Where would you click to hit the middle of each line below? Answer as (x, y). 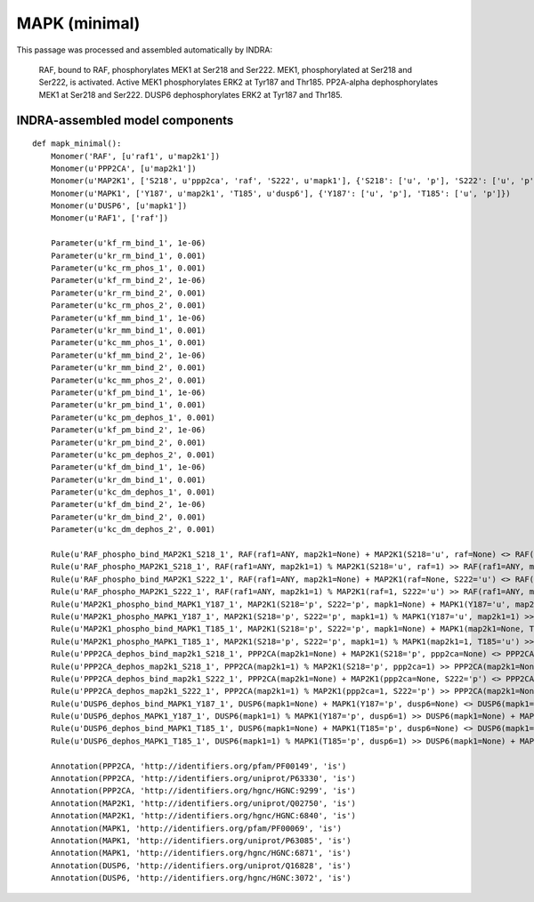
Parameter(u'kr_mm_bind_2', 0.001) (128, 368)
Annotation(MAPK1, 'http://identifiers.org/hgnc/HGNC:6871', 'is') (201, 853)
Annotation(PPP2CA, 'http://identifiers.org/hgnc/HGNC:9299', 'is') (203, 791)
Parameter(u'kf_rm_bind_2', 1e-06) (128, 281)
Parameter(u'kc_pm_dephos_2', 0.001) (133, 455)
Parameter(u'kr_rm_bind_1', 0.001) (128, 255)
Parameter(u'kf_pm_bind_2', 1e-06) (128, 430)
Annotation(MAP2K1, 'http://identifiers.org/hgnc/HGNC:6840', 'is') (203, 816)
